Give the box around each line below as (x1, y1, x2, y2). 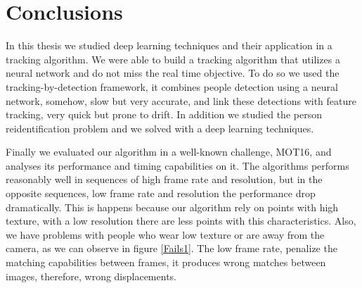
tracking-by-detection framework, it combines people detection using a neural (6, 79, 338, 94)
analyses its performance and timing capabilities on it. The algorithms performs (6, 158, 349, 173)
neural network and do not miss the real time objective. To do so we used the (6, 65, 340, 80)
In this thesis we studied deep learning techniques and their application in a (6, 38, 332, 53)
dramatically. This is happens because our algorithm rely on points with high (6, 199, 339, 214)
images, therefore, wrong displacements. (6, 268, 176, 283)
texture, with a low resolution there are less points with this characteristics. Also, (6, 213, 356, 228)
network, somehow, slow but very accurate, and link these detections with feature (6, 93, 356, 108)
